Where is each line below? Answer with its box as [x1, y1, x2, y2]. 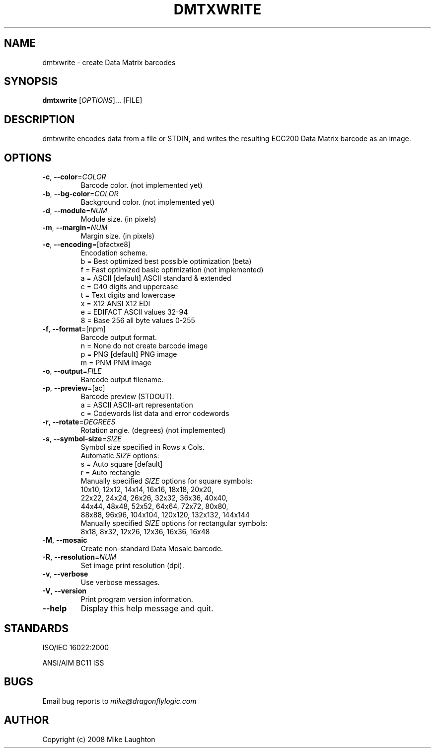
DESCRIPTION [4, 113, 75, 126]
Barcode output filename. [80, 375, 164, 384]
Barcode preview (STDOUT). [80, 392, 174, 401]
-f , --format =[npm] [42, 325, 106, 334]
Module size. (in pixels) [80, 215, 156, 224]
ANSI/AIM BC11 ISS [42, 658, 104, 667]
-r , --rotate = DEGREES [42, 418, 116, 426]
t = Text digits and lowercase [80, 291, 175, 300]
